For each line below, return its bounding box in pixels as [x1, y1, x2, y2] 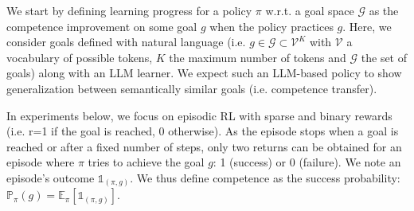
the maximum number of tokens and [169, 49, 346, 65]
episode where [6, 154, 75, 170]
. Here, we [342, 18, 392, 34]
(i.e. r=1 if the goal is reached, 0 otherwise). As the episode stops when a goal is [6, 123, 399, 139]
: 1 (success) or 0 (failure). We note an [213, 154, 401, 170]
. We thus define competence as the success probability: [130, 169, 400, 186]
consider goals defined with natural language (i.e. [6, 33, 246, 50]
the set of [361, 49, 408, 65]
